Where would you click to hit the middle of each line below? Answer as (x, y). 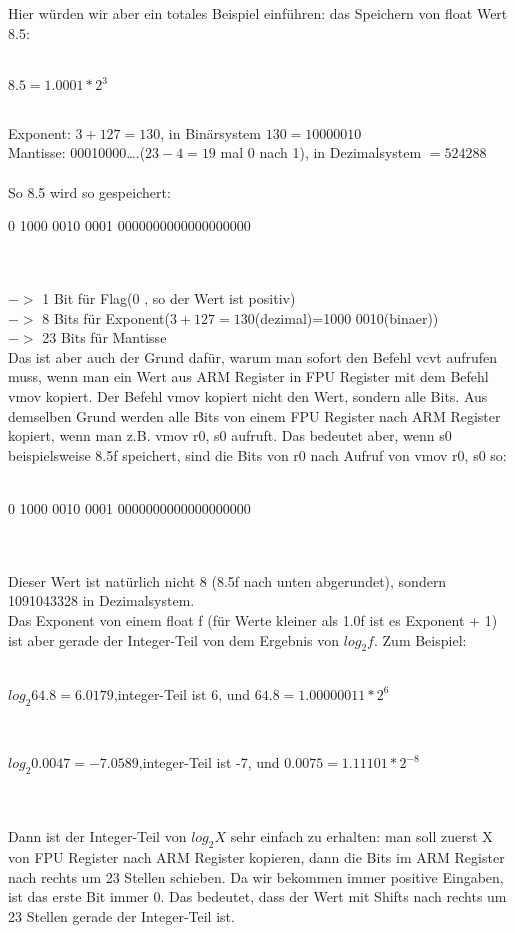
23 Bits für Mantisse (104, 337)
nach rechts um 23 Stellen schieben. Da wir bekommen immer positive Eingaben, (256, 876)
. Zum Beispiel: (420, 639)
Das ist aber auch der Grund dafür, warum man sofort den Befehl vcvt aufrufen (253, 356)
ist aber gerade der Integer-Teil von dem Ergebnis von (174, 639)
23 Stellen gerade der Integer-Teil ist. (121, 915)
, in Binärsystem (210, 132)
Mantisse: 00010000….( (77, 152)
